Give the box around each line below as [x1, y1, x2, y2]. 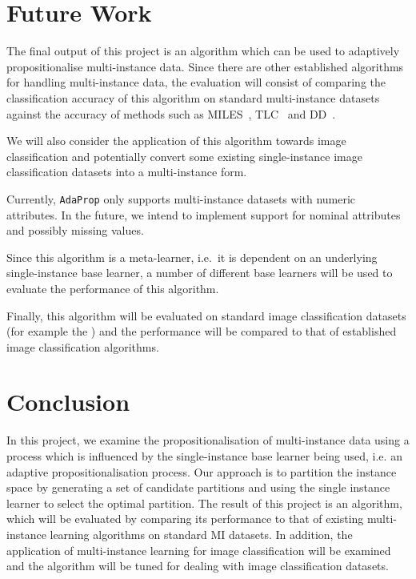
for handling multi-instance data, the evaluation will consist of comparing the [6, 74, 386, 90]
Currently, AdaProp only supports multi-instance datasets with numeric [6, 190, 356, 207]
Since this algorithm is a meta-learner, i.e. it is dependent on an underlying [6, 248, 378, 265]
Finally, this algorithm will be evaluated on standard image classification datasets [6, 307, 406, 324]
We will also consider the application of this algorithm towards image [6, 132, 346, 149]
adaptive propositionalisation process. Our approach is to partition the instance [6, 463, 397, 480]
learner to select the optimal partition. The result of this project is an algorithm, [6, 494, 402, 511]
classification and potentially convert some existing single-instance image [6, 147, 362, 164]
